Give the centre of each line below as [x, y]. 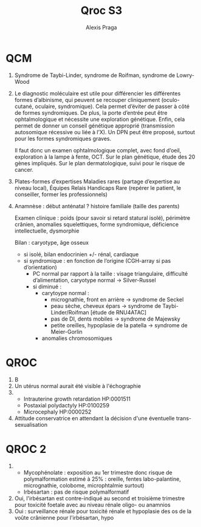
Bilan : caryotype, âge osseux [52, 242]
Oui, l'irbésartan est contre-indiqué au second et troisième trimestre [100, 498]
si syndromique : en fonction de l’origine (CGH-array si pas [97, 260]
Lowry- [186, 75]
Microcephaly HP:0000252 [57, 412]
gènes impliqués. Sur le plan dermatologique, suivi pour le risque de [100, 163]
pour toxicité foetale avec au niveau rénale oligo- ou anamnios [92, 505]
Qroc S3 [101, 11]
